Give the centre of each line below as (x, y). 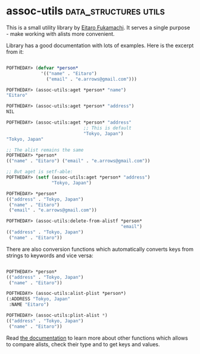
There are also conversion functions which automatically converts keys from (100, 249)
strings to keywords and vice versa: (50, 256)
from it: (15, 51)
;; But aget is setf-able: (40, 172)
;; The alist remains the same (45, 150)
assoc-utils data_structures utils (86, 11)
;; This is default (107, 128)
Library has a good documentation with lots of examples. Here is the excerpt (100, 45)
